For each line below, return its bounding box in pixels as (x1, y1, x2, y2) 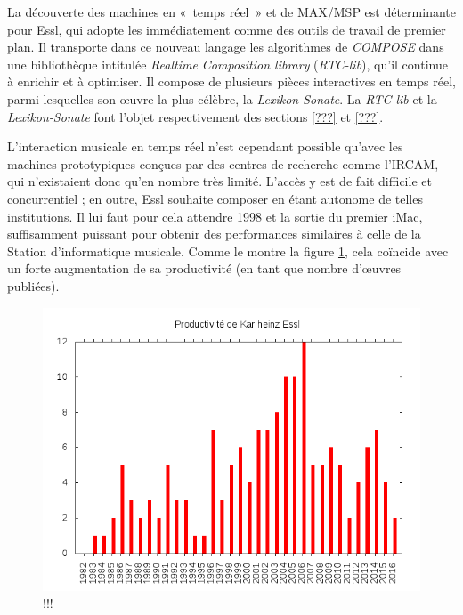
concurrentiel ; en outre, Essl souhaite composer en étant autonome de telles (7, 189, 423, 207)
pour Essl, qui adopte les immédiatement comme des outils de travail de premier (7, 20, 446, 38)
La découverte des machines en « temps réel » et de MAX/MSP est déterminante (7, 3, 456, 20)
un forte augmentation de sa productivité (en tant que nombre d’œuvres (7, 259, 402, 278)
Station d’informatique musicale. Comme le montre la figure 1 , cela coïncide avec (7, 241, 449, 260)
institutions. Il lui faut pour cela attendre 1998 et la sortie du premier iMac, (7, 206, 423, 225)
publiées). (7, 276, 60, 295)
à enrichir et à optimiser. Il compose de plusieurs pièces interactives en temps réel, (7, 72, 456, 91)
